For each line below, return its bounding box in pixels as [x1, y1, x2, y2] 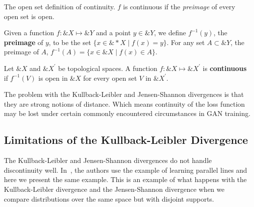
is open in [38, 72, 68, 83]
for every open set [83, 72, 137, 83]
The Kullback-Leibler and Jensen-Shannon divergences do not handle [4, 155, 212, 165]
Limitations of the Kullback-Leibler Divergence [4, 132, 248, 147]
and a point [96, 27, 131, 38]
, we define [154, 27, 186, 38]
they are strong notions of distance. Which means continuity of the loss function [4, 98, 245, 109]
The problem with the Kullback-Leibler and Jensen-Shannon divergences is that [4, 89, 244, 99]
